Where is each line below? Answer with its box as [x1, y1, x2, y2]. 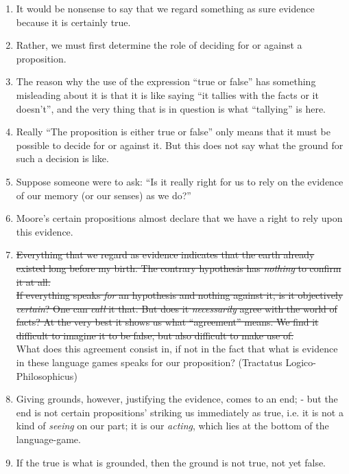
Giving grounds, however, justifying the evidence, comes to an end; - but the [16, 392, 338, 406]
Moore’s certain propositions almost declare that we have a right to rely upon [16, 211, 343, 225]
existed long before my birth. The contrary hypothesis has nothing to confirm [16, 260, 341, 275]
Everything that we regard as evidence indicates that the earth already [16, 247, 315, 262]
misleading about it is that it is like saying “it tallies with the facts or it [16, 87, 319, 102]
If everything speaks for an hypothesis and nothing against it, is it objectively [16, 288, 344, 302]
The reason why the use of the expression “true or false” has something [16, 74, 316, 89]
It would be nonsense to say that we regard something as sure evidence [16, 1, 315, 15]
